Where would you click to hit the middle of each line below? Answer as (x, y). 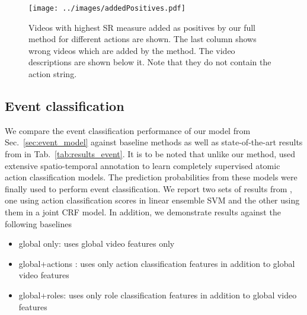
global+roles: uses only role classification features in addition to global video (158, 295)
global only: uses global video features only (97, 244)
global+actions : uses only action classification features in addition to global (157, 263)
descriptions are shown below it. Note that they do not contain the (150, 62)
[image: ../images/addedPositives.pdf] (107, 8)
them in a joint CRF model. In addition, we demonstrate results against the (143, 211)
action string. (53, 74)
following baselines (38, 223)
